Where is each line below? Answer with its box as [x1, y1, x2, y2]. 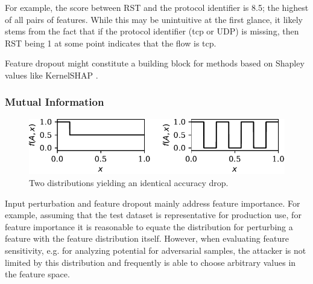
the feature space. [5, 268, 70, 280]
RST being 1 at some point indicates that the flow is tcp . [5, 36, 217, 49]
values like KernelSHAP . [5, 68, 98, 81]
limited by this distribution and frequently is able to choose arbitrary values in [5, 256, 296, 268]
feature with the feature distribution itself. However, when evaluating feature [5, 232, 289, 245]
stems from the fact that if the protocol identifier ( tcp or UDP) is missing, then [5, 25, 299, 37]
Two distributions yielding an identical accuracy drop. [29, 176, 229, 189]
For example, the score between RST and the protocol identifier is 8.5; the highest [5, 1, 309, 13]
